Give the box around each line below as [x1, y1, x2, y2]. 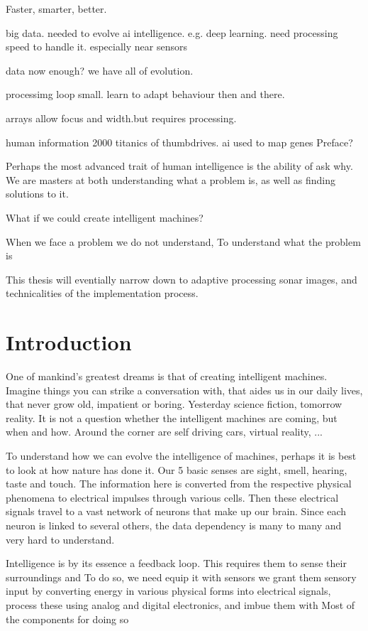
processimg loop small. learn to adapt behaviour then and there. [6, 87, 285, 102]
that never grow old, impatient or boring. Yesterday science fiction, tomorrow [6, 397, 342, 411]
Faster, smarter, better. [6, 1, 107, 16]
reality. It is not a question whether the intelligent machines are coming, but [6, 410, 338, 425]
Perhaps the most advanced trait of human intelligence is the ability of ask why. [6, 158, 353, 173]
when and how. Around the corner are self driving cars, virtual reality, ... [6, 424, 323, 439]
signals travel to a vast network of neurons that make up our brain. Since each [6, 504, 346, 519]
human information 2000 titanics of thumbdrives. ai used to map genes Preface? [6, 134, 353, 149]
